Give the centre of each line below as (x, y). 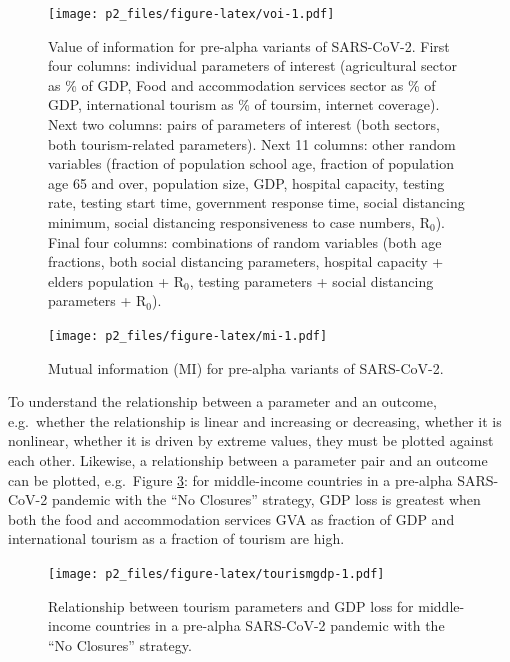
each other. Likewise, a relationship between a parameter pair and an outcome (248, 460)
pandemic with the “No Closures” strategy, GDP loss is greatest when (266, 499)
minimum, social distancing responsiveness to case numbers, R (239, 222)
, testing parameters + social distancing (311, 280)
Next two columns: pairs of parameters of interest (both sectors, (244, 124)
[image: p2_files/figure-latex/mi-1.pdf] (188, 335)
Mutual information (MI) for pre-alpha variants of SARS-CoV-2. (246, 367)
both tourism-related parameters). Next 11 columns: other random (252, 143)
